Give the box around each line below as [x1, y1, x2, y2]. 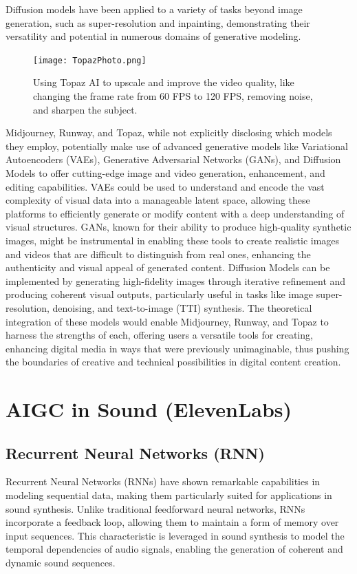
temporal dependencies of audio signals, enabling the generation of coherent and [6, 542, 343, 556]
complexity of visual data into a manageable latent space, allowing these [6, 193, 310, 207]
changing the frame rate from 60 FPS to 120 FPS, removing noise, [33, 89, 313, 103]
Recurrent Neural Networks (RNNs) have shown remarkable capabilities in [6, 474, 321, 489]
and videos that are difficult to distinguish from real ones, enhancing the [6, 246, 311, 261]
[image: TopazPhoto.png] [33, 55, 147, 65]
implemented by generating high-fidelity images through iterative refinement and [6, 273, 346, 288]
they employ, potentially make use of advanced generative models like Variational [6, 138, 349, 153]
